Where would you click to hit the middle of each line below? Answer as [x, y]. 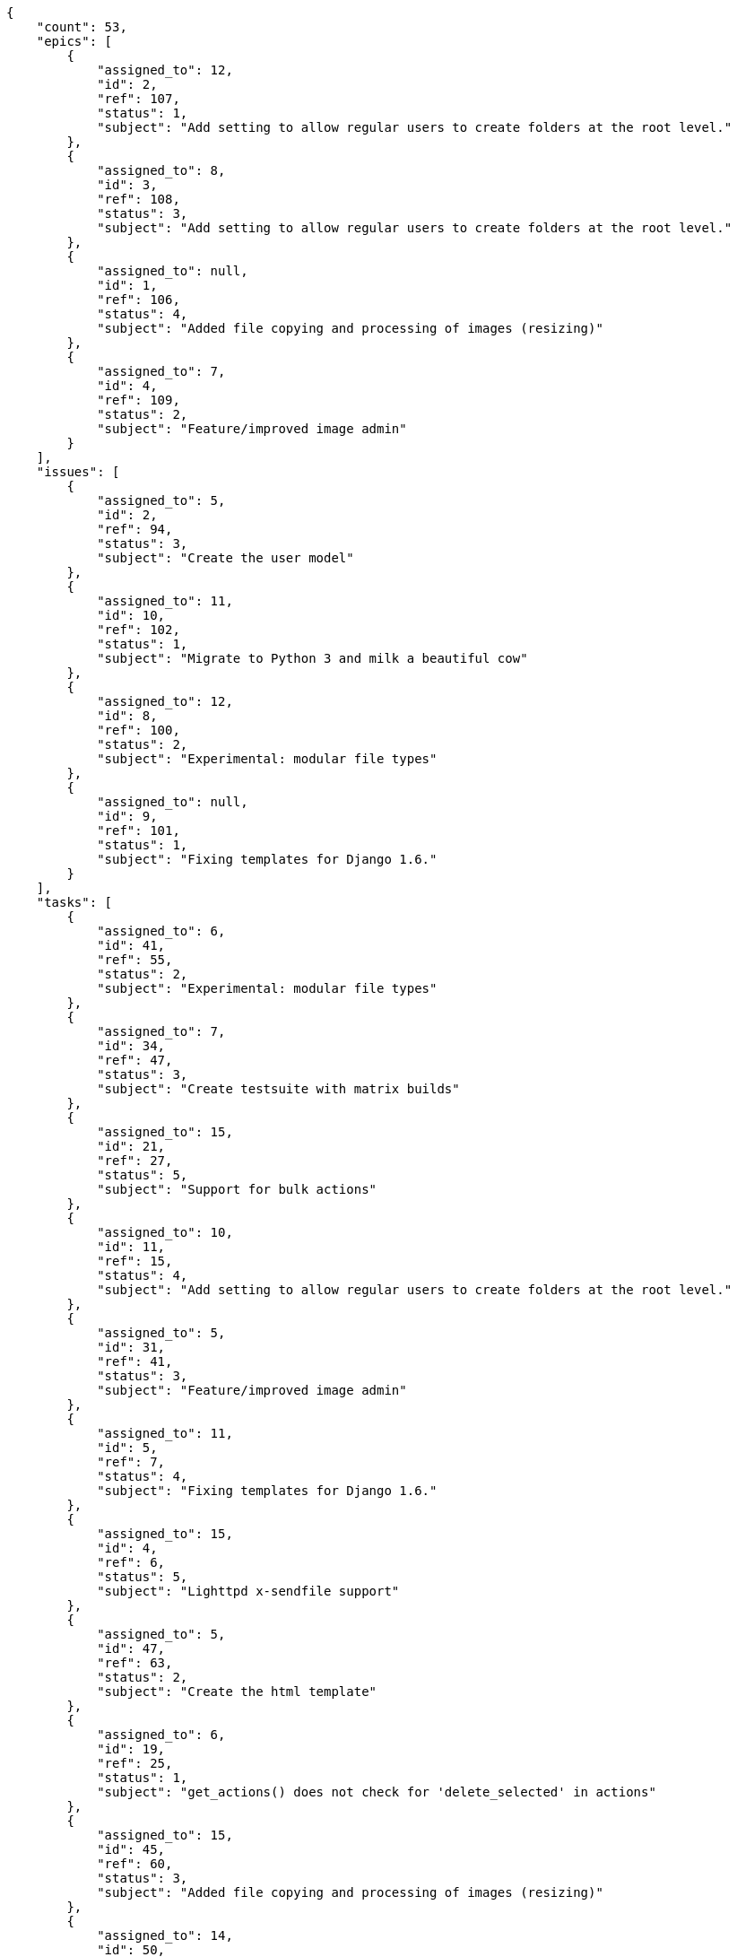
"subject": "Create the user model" [225, 558]
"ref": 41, [135, 1361]
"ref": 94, [135, 529]
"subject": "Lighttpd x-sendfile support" [248, 1591]
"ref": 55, [135, 960]
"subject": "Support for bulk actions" [237, 1189]
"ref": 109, [139, 400]
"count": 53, [82, 27]
